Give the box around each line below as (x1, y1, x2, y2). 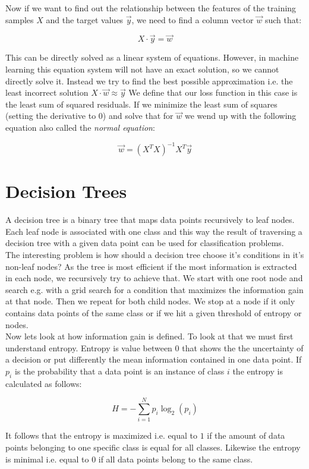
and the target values (46, 13, 124, 26)
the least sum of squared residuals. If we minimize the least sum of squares (5, 97, 278, 110)
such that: (264, 13, 302, 26)
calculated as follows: (5, 377, 82, 389)
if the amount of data (207, 429, 285, 442)
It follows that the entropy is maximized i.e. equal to (5, 429, 197, 442)
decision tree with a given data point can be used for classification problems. (5, 237, 284, 249)
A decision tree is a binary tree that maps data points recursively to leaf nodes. (5, 213, 295, 226)
